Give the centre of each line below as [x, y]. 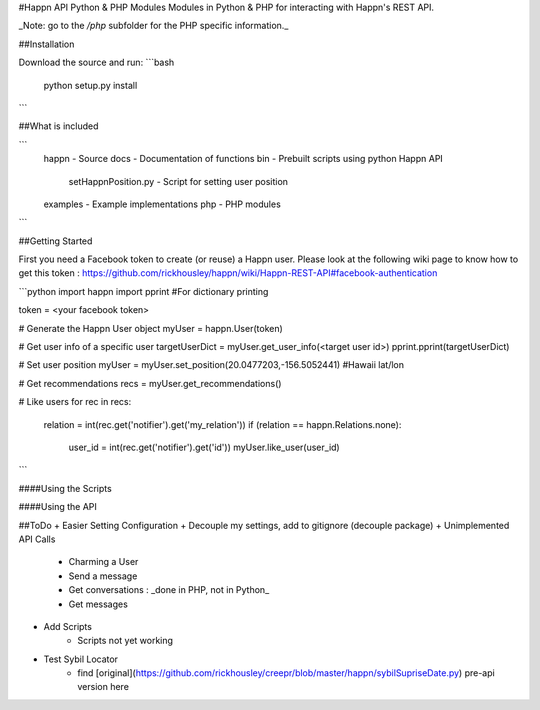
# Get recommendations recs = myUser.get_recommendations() [150, 383]
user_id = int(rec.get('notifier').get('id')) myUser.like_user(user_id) [204, 447]
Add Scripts [67, 626]
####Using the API [57, 507]
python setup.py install [90, 85]
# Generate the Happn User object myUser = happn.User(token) [151, 328]
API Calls [37, 539]
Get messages [98, 604]
